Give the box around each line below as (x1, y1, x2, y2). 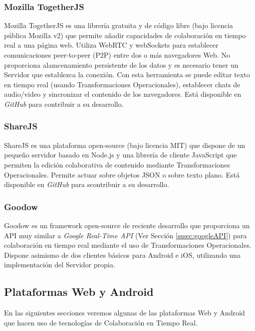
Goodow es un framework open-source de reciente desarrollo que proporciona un (4, 220, 250, 230)
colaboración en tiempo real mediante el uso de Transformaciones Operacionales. (4, 240, 251, 250)
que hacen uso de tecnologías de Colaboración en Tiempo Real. (4, 317, 198, 327)
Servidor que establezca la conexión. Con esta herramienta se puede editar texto (4, 69, 250, 80)
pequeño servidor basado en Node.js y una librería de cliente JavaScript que (4, 149, 237, 160)
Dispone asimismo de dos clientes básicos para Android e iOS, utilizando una (4, 249, 241, 260)
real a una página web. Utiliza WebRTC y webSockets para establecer (4, 40, 218, 50)
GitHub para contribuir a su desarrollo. (4, 98, 124, 109)
